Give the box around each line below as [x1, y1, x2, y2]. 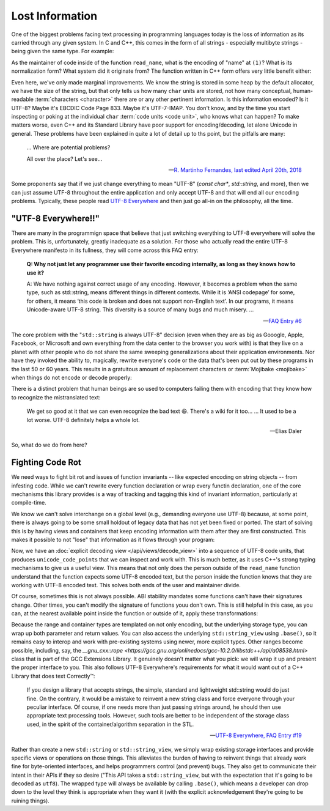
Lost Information [11, 9, 98, 23]
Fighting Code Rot [11, 457, 82, 468]
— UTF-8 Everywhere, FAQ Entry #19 [210, 731, 302, 739]
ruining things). [11, 797, 50, 804]
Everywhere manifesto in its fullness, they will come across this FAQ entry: [11, 246, 199, 254]
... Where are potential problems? [26, 144, 111, 151]
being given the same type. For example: [11, 48, 114, 55]
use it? [26, 269, 44, 276]
